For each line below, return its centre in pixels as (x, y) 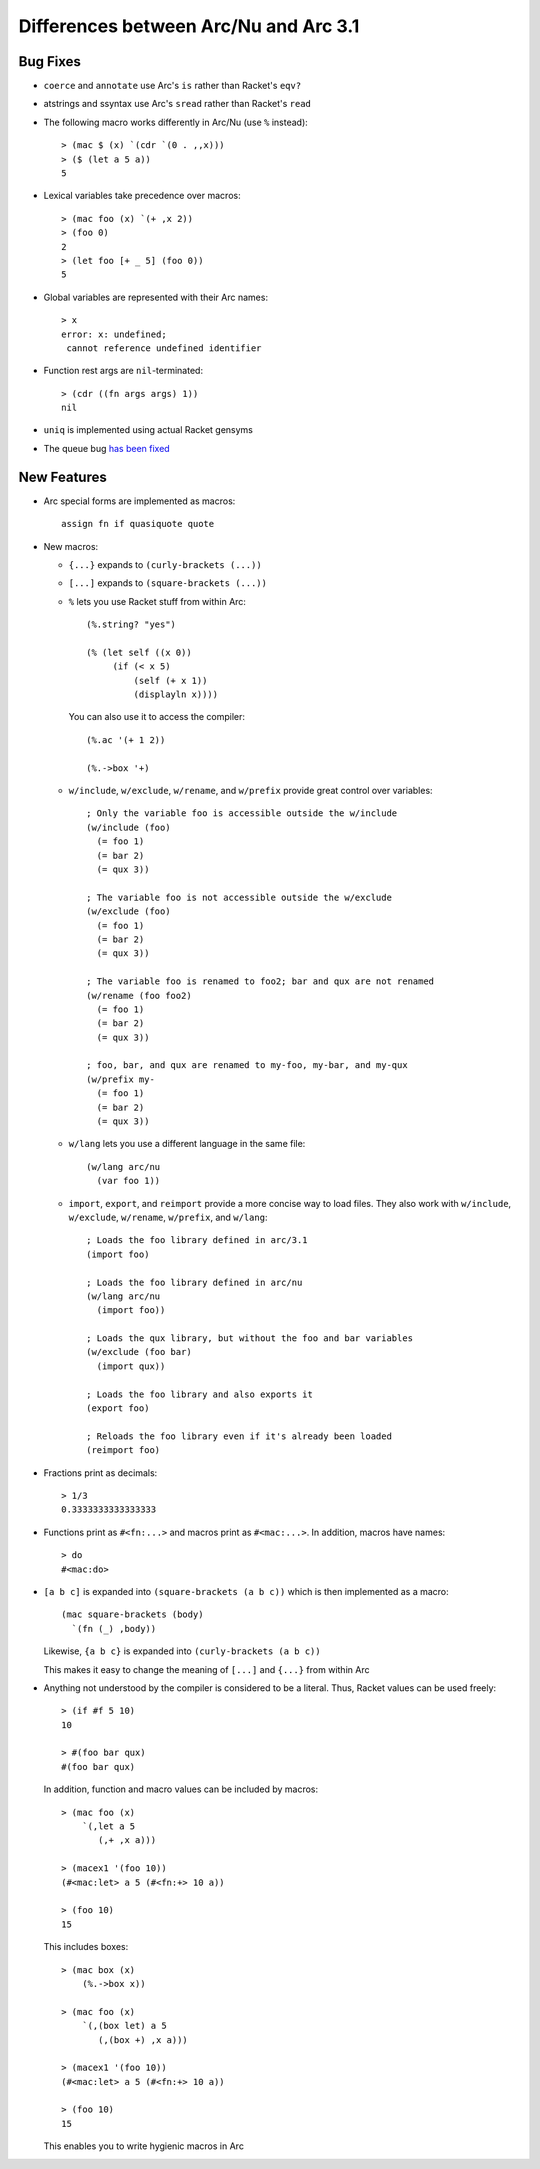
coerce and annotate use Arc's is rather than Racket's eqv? (172, 86)
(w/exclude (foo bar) (139, 1352)
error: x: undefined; (114, 334)
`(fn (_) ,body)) (114, 1628)
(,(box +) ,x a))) (143, 2039)
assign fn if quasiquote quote (138, 524)
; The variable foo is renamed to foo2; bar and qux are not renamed (260, 981)
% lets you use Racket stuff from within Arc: (157, 601)
